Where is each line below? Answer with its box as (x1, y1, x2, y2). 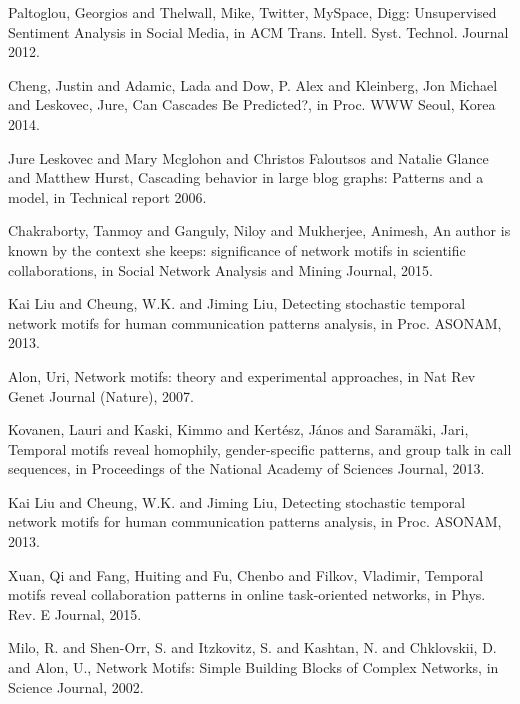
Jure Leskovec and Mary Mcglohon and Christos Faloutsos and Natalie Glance (8, 147, 489, 168)
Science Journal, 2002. (8, 676, 144, 697)
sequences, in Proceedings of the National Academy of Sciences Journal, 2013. (8, 458, 485, 479)
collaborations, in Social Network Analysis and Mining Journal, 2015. (8, 259, 433, 280)
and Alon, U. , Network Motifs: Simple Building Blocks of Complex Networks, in (8, 657, 499, 678)
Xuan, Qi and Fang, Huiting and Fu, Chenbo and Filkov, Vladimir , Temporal (8, 564, 484, 585)
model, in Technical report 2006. (8, 186, 207, 207)
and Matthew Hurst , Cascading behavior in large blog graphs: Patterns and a (8, 167, 484, 188)
